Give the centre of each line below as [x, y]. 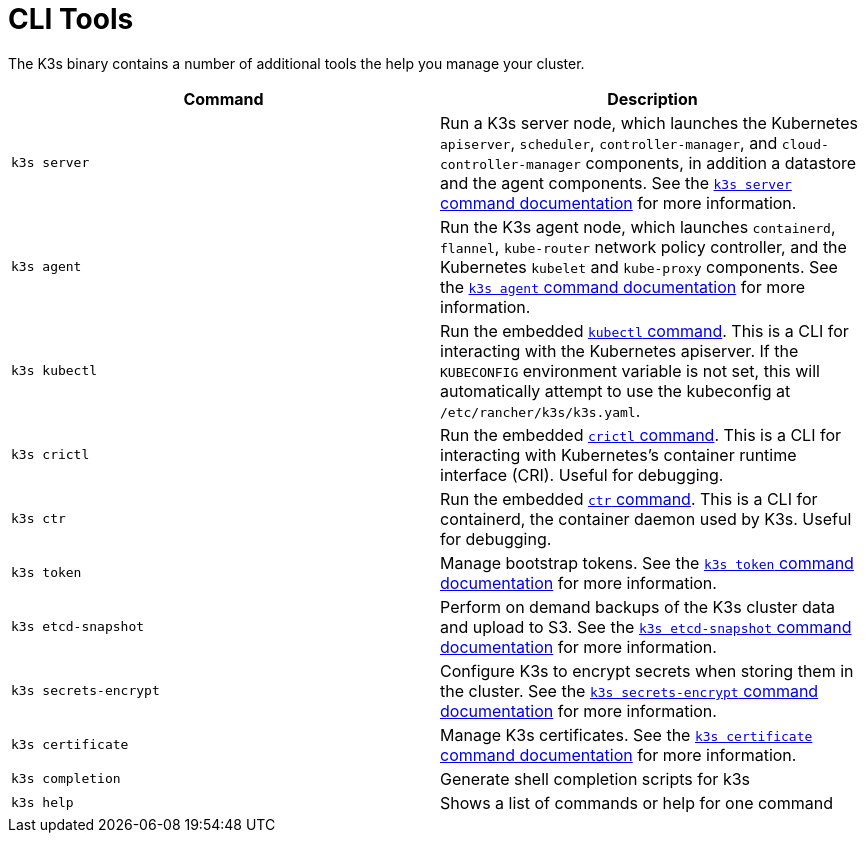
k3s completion [66, 779]
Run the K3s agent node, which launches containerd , [638, 226]
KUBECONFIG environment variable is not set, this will [630, 370]
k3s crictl [50, 455]
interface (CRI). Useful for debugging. [582, 474]
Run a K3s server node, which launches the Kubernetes [649, 122]
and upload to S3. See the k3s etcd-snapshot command [646, 626]
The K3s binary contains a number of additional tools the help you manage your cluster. [296, 63]
